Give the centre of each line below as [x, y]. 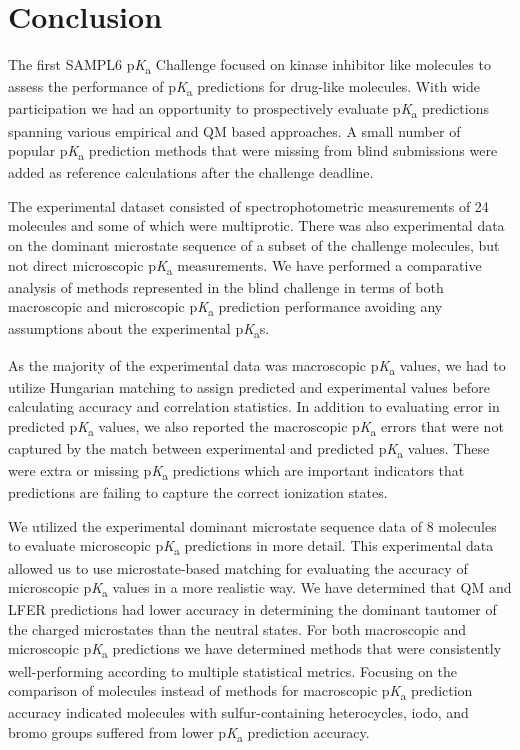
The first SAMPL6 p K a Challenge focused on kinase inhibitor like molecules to [249, 65]
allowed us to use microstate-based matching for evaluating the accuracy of [238, 567]
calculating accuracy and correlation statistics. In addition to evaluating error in [254, 406]
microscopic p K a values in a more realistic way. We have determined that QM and [260, 588]
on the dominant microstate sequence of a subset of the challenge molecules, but [254, 245]
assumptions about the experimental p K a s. [139, 330]
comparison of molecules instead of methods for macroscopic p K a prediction [240, 691]
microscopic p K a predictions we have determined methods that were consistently [255, 650]
